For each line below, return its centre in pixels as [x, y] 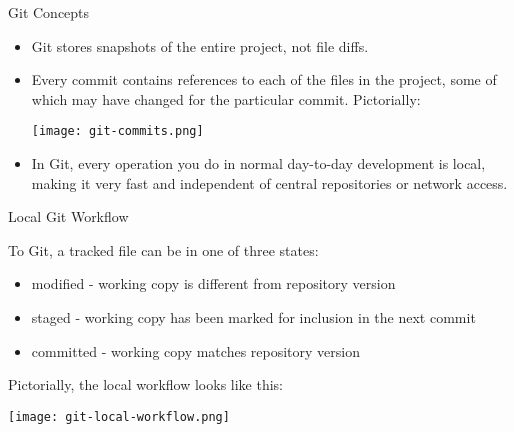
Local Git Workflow [68, 216]
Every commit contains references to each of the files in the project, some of [264, 79]
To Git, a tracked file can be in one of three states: [163, 249]
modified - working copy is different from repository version [213, 283]
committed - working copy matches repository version [195, 350]
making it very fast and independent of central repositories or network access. [269, 182]
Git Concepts [49, 12]
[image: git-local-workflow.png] [119, 416]
